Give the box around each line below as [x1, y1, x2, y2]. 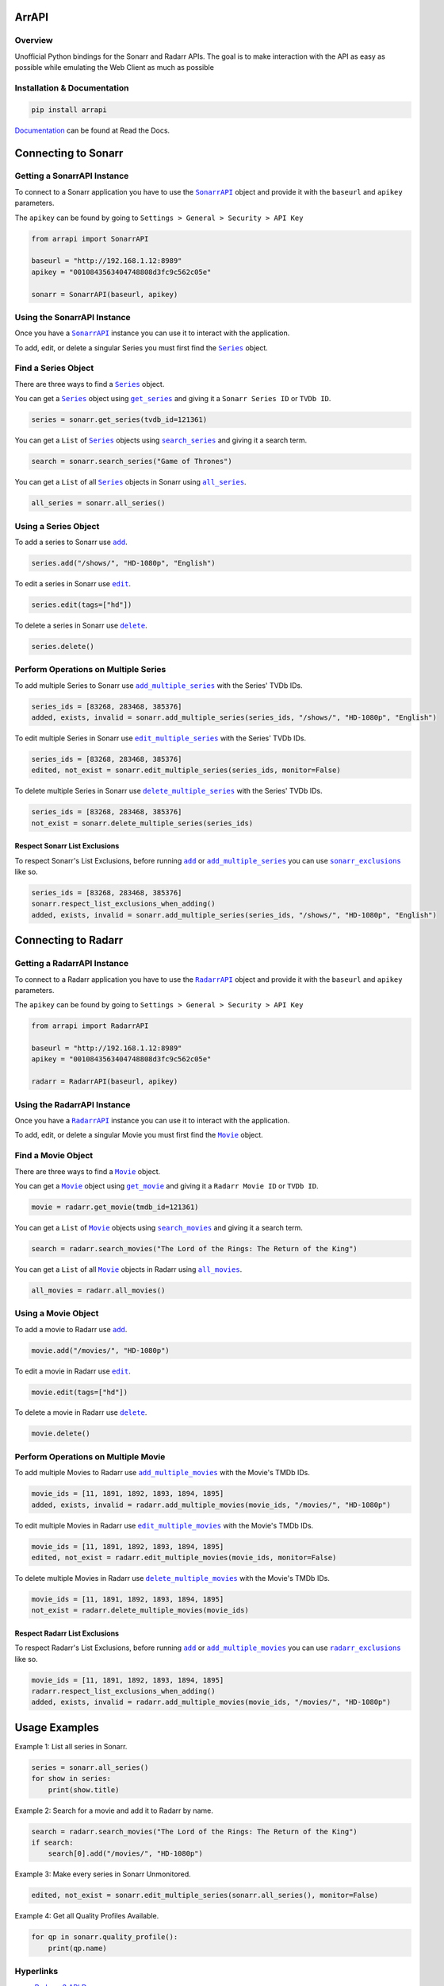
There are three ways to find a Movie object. [14, 1166, 161, 1176]
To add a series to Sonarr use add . [14, 537, 128, 547]
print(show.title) [48, 1785, 120, 1795]
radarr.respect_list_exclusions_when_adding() [31, 1687, 216, 1696]
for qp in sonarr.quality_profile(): [31, 1933, 178, 1942]
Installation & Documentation [14, 82, 129, 93]
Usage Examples [14, 1721, 99, 1734]
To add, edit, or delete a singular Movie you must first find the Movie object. [14, 1130, 263, 1140]
